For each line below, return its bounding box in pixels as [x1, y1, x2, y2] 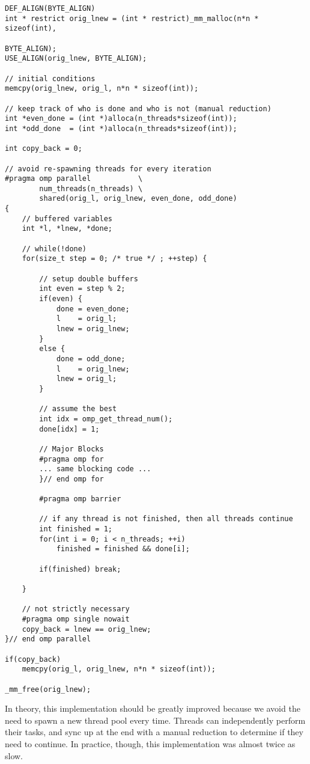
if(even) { [39, 295, 82, 304]
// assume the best [39, 405, 117, 414]
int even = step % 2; [39, 284, 126, 293]
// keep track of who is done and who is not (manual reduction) [5, 104, 272, 113]
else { [39, 344, 65, 353]
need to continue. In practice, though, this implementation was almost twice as [5, 738, 296, 750]
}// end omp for [39, 474, 104, 483]
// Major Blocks [39, 444, 104, 453]
